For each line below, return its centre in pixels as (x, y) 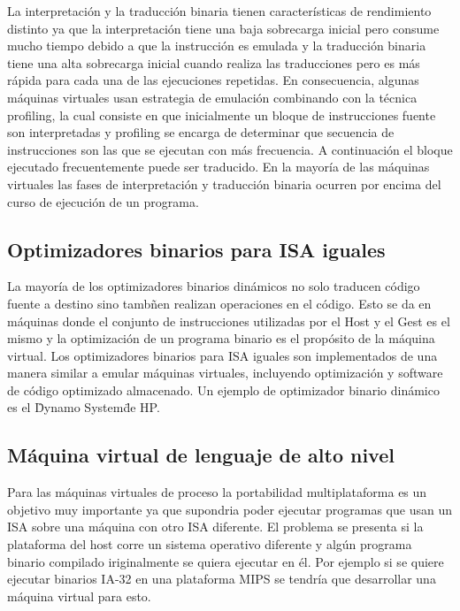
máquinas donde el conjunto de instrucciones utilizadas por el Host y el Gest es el (229, 321)
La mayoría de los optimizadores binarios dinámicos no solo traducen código (214, 286)
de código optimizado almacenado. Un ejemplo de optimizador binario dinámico (223, 390)
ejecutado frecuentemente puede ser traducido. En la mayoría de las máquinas (218, 167)
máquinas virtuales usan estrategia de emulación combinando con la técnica (212, 97)
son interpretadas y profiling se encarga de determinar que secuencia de (201, 132)
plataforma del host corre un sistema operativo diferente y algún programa (210, 544)
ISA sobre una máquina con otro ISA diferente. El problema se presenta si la (215, 527)
